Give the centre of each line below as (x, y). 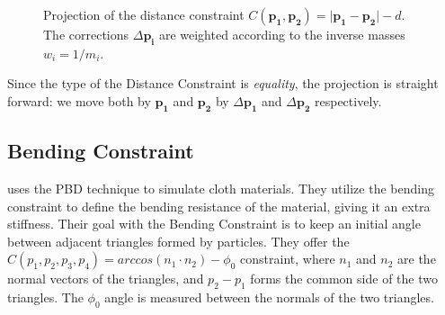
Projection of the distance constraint (144, 14)
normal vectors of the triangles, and (106, 279)
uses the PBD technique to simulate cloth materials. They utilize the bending (221, 188)
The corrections (86, 34)
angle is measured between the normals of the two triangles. (269, 297)
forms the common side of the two (344, 279)
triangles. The (45, 297)
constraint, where (288, 259)
